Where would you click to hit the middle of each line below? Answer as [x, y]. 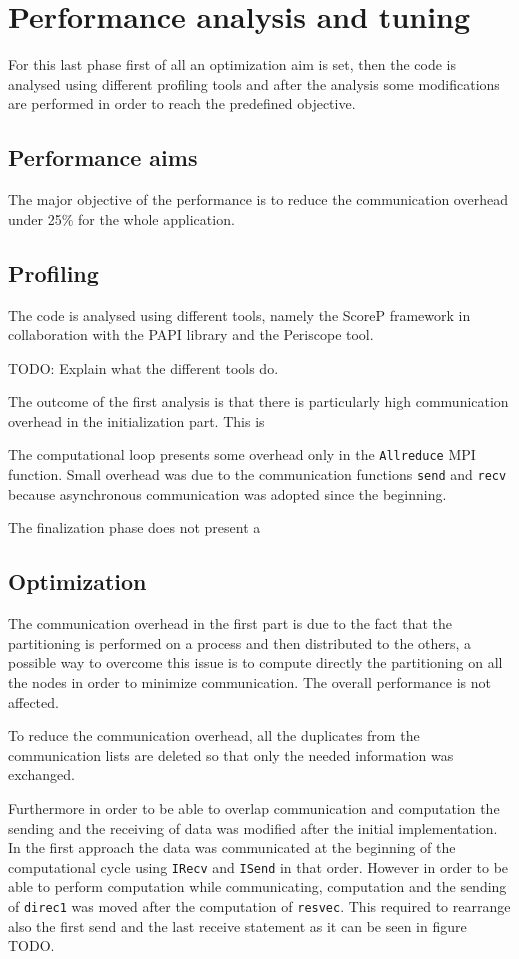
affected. [33, 701]
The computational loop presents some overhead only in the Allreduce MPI [242, 454]
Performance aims [103, 157]
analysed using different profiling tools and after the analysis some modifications [254, 83]
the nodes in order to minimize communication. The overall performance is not [249, 681]
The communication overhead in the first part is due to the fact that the [230, 623]
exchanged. [41, 774]
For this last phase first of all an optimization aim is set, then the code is [232, 64]
